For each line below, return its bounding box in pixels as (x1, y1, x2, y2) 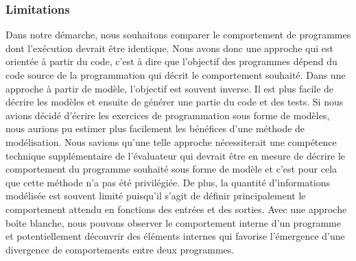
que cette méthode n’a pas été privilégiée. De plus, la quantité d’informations (5, 175, 331, 189)
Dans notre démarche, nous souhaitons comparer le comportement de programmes (5, 27, 351, 42)
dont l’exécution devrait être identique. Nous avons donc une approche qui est (5, 40, 333, 55)
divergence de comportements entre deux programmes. (5, 242, 235, 256)
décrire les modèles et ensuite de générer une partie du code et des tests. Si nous (5, 95, 344, 109)
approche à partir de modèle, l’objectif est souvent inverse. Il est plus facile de (5, 81, 334, 95)
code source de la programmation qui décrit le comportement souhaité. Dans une (5, 68, 346, 82)
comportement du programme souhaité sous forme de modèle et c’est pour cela (5, 162, 337, 176)
